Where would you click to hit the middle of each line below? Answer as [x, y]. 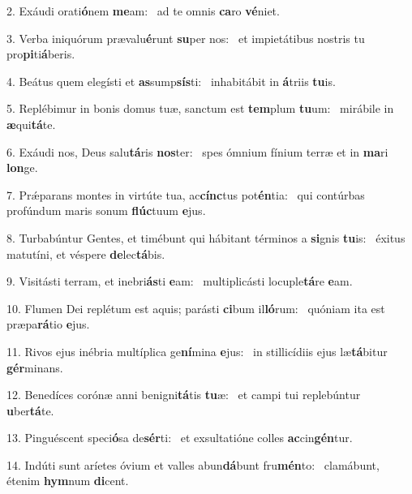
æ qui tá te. [31, 124]
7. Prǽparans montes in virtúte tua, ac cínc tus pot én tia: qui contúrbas [186, 194]
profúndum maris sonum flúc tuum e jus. [106, 210]
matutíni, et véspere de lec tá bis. [86, 253]
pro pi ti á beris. [41, 54]
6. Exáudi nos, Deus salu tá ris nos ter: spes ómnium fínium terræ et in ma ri [197, 151]
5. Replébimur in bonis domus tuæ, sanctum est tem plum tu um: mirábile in [200, 108]
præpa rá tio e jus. [48, 324]
